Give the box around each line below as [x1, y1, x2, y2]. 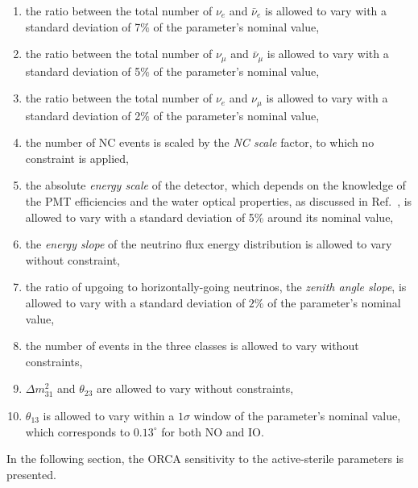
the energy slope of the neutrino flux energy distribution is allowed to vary [25, 236, 392, 252]
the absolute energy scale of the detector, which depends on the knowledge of [25, 177, 406, 194]
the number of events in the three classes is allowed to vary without [25, 337, 359, 354]
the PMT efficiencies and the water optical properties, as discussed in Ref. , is [25, 193, 412, 210]
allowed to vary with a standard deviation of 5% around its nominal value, [25, 208, 394, 225]
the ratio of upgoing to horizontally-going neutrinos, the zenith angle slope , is [25, 278, 407, 295]
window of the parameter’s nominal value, [193, 407, 401, 423]
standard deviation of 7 [25, 18, 141, 35]
